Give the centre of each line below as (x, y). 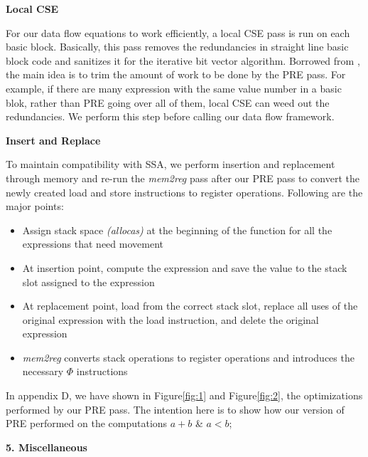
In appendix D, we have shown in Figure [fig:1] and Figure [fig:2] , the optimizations (184, 395)
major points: (35, 206)
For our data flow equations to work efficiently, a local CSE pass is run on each (178, 32)
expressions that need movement (93, 244)
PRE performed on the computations (87, 423)
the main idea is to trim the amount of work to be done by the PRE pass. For (176, 74)
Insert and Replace (53, 140)
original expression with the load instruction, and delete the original (171, 319)
